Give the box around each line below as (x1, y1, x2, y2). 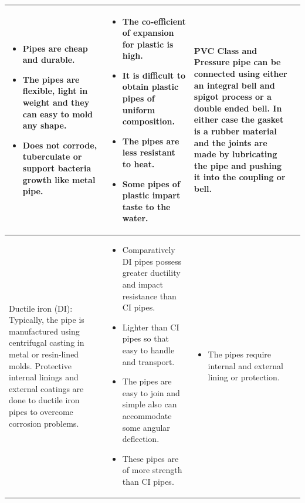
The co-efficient (122, 15, 186, 27)
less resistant (122, 146, 175, 158)
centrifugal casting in (9, 336, 84, 349)
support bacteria (22, 162, 91, 174)
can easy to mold (22, 107, 93, 120)
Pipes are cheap (22, 42, 88, 54)
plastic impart (122, 189, 181, 201)
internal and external (208, 359, 284, 372)
